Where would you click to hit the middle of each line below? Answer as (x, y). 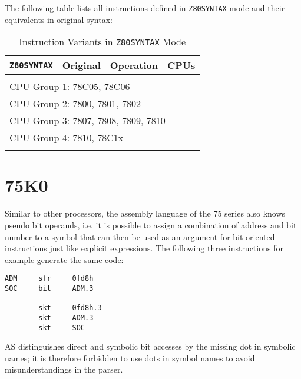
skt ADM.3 (66, 318)
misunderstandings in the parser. (64, 369)
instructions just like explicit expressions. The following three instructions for (144, 248)
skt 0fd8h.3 (70, 308)
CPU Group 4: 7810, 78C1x (67, 138)
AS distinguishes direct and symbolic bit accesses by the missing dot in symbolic (150, 346)
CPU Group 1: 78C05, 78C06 (70, 87)
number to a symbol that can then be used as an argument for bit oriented (140, 236)
